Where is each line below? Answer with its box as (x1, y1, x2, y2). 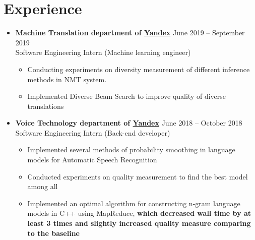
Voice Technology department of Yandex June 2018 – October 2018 (15, 117, 242, 128)
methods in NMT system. (27, 74, 107, 84)
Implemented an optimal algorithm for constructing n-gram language (27, 198, 240, 208)
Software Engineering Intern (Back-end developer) (15, 127, 170, 138)
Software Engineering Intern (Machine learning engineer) (15, 47, 191, 57)
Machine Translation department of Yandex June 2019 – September (15, 27, 245, 38)
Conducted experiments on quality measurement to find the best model (27, 171, 248, 182)
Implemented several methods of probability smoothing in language (27, 144, 235, 155)
